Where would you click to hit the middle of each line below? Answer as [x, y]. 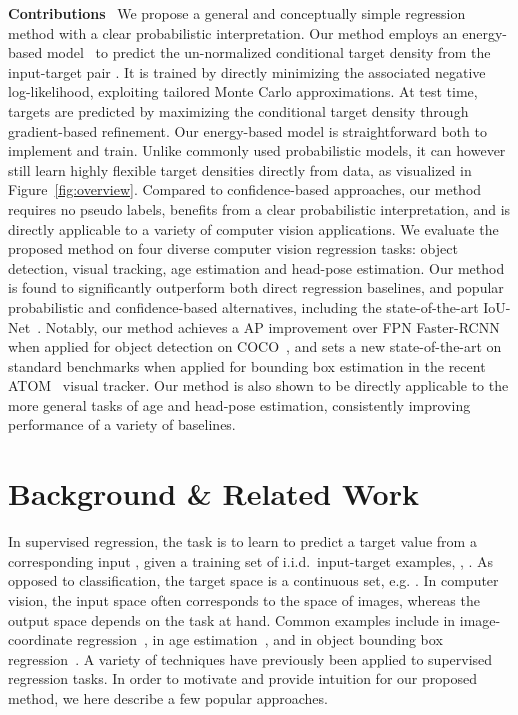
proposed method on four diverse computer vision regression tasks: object [233, 248]
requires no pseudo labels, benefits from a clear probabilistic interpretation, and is [259, 208]
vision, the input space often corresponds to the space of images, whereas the [244, 599]
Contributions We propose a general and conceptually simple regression [237, 13]
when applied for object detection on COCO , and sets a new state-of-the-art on [255, 346]
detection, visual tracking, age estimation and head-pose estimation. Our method [256, 267]
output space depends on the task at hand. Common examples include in [232, 619]
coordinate [40, 639]
